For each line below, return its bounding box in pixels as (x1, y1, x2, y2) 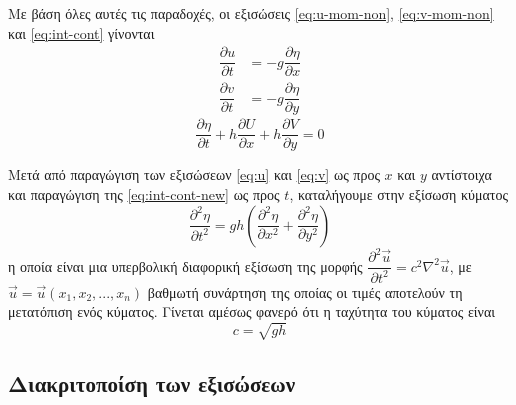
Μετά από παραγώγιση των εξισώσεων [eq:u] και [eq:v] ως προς (8, 164, 380, 185)
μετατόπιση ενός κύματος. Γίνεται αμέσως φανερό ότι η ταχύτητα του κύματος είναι (8, 301, 496, 322)
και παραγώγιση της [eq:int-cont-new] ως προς (8, 184, 280, 205)
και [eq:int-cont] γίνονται (8, 22, 155, 43)
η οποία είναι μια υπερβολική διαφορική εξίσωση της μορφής (8, 255, 363, 276)
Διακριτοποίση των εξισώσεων (8, 367, 296, 398)
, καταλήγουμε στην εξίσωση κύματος (289, 184, 508, 205)
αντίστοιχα (431, 164, 492, 185)
